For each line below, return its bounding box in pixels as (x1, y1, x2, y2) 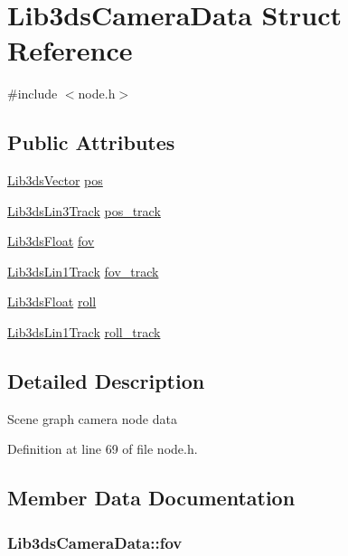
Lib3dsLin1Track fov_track (7, 261, 159, 280)
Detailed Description (7, 367, 205, 395)
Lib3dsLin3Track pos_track (7, 201, 161, 220)
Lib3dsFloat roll (7, 292, 97, 311)
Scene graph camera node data (7, 409, 177, 428)
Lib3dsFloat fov (7, 231, 95, 250)
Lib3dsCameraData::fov (7, 531, 183, 553)
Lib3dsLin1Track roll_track (7, 323, 161, 342)
